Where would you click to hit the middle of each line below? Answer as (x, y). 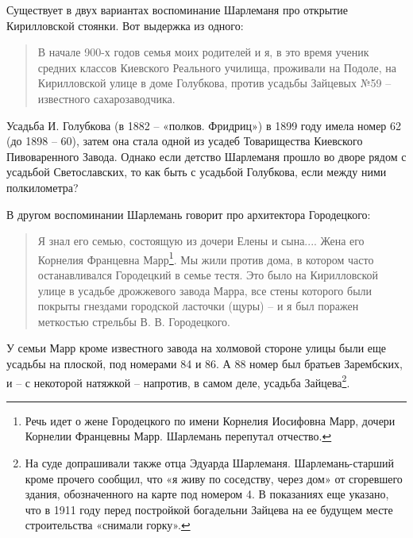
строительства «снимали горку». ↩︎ (108, 525)
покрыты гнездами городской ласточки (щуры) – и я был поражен (198, 306)
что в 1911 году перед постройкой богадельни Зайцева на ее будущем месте (209, 509)
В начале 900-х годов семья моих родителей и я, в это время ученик (203, 52)
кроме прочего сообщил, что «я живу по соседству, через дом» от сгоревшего (214, 478)
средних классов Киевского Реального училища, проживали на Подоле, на (217, 67)
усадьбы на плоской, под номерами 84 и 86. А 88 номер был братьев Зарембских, (205, 363)
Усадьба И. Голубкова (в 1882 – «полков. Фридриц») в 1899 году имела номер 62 (204, 125)
